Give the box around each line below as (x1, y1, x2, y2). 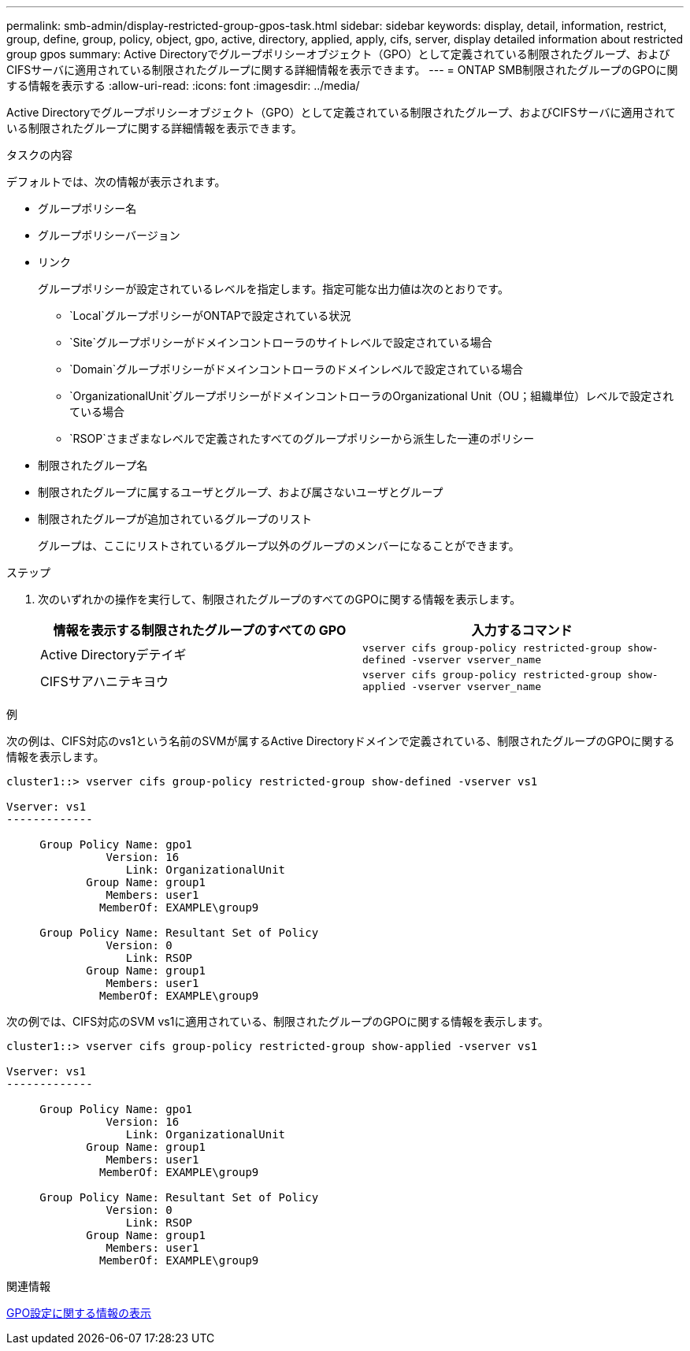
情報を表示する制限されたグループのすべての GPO (53, 622, 347, 638)
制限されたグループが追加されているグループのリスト (38, 512, 312, 525)
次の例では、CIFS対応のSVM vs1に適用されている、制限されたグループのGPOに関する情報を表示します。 (6, 1015, 549, 1028)
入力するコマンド (471, 622, 573, 638)
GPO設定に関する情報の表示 (6, 1306, 152, 1319)
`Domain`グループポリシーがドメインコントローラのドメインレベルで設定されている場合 (69, 362, 524, 376)
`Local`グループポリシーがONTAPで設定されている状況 (69, 309, 351, 322)
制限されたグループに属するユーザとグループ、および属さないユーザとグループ (38, 485, 443, 499)
